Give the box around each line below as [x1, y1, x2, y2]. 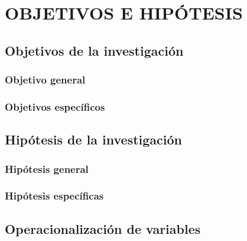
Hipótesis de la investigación [5, 130, 182, 149]
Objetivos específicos [5, 99, 105, 114]
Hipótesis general [5, 161, 89, 176]
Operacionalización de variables [5, 219, 201, 237]
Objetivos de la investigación [5, 41, 184, 59]
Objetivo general [5, 72, 86, 87]
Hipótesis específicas [5, 188, 104, 203]
